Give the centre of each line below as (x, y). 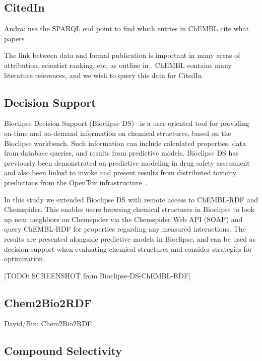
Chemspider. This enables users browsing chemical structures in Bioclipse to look (129, 209)
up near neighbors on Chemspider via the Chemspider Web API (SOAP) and (123, 219)
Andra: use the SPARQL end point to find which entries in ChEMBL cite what (126, 28)
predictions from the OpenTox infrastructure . (76, 182)
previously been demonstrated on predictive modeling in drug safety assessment (127, 162)
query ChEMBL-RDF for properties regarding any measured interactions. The (125, 229)
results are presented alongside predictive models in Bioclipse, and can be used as (130, 238)
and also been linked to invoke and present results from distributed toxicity (120, 172)
